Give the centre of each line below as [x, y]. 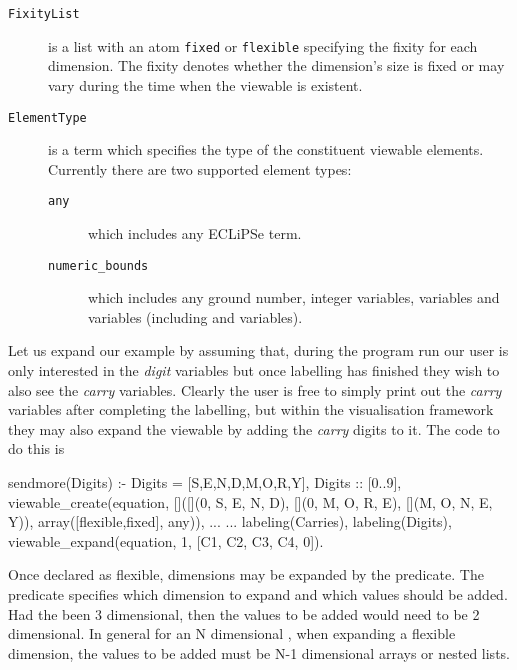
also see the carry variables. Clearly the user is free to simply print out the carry [255, 389]
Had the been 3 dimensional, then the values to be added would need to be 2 [244, 613]
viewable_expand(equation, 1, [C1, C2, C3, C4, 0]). [166, 540]
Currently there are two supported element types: [200, 168]
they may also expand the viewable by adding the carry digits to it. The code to [254, 428]
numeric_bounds [98, 265]
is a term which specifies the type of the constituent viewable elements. [266, 149]
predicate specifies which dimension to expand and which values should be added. [258, 593]
